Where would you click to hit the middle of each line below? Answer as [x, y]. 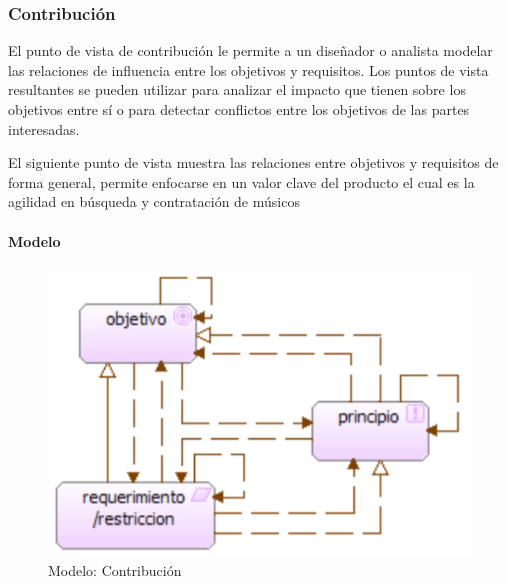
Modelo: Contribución [115, 569]
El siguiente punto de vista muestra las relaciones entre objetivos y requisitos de [253, 162]
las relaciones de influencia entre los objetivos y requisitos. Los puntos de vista [248, 69]
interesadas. [44, 128]
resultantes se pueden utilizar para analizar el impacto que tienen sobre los [237, 89]
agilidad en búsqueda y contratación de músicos [154, 201]
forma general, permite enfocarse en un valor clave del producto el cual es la [241, 181]
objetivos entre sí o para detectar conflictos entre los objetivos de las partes [239, 109]
